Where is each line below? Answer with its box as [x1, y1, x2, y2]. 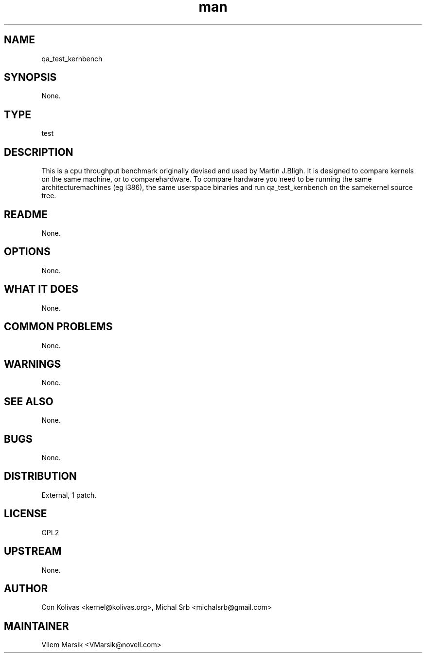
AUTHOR [4, 582, 48, 595]
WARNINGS [4, 357, 61, 370]
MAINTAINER [4, 619, 69, 632]
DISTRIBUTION [4, 470, 77, 483]
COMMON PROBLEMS [4, 320, 113, 333]
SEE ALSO [4, 395, 53, 408]
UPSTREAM [4, 545, 62, 558]
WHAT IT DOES [4, 283, 79, 296]
